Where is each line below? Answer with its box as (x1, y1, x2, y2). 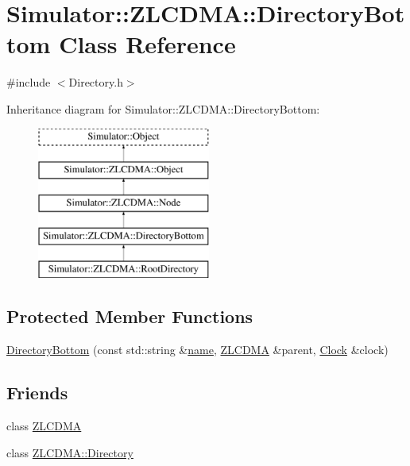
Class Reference (59, 28, 236, 60)
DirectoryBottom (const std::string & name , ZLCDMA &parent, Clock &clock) (6, 341, 389, 358)
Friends (6, 380, 68, 405)
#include (6, 74, 51, 91)
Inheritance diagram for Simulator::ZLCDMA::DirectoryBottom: (6, 100, 320, 117)
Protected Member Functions (6, 304, 253, 329)
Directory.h (68, 74, 123, 91)
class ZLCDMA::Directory (6, 444, 133, 460)
